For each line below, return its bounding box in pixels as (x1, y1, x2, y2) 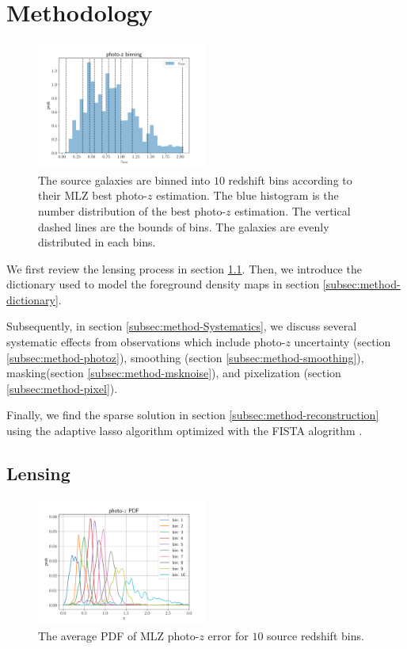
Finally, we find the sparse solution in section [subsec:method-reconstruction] (6, 407, 379, 423)
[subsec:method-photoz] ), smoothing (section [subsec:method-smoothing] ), (6, 349, 364, 365)
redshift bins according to (228, 171, 352, 188)
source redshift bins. (267, 628, 364, 644)
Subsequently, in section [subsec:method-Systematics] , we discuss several (6, 318, 357, 334)
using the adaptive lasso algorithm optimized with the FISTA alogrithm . (6, 422, 363, 439)
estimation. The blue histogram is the (156, 187, 339, 204)
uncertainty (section (294, 334, 391, 350)
